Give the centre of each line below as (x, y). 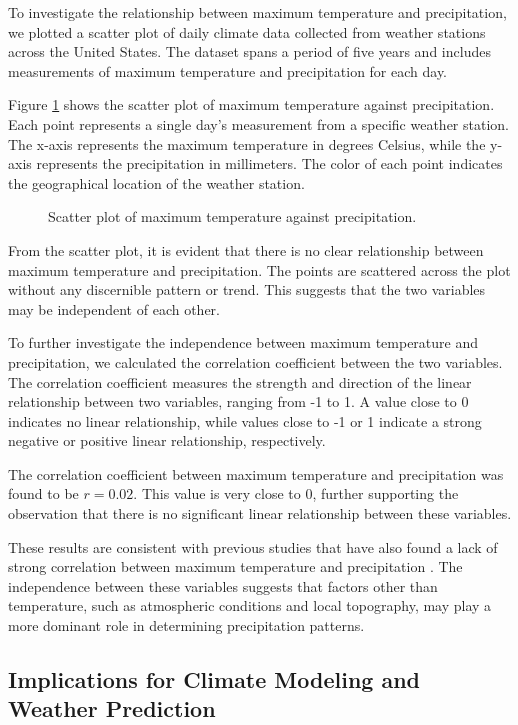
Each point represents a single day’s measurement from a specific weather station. (258, 123)
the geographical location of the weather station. (156, 182)
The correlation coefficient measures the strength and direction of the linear (240, 381)
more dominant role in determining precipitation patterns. (186, 625)
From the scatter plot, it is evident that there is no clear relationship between (246, 249)
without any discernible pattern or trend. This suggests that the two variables (247, 289)
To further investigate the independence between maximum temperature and (243, 342)
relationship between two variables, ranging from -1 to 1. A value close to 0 (238, 401)
